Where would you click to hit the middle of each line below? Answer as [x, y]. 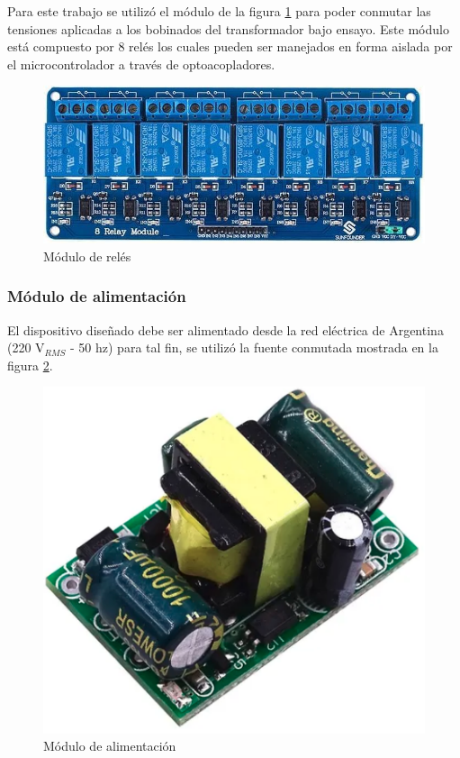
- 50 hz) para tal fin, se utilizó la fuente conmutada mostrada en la [254, 347]
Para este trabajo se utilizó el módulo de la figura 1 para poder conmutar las [219, 11]
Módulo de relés [87, 256]
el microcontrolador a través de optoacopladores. [141, 64]
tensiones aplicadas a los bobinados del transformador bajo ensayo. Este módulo [228, 28]
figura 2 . [30, 365]
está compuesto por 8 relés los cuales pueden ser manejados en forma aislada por [230, 46]
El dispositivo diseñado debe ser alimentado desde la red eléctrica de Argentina [225, 329]
